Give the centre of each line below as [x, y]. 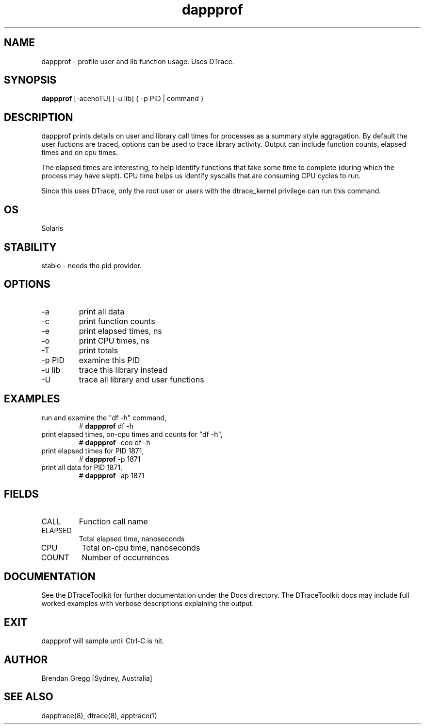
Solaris [52, 228]
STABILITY [30, 247]
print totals [98, 350]
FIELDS [21, 494]
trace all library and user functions [141, 379]
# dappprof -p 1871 [110, 459]
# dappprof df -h [106, 426]
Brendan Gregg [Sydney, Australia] [97, 678]
